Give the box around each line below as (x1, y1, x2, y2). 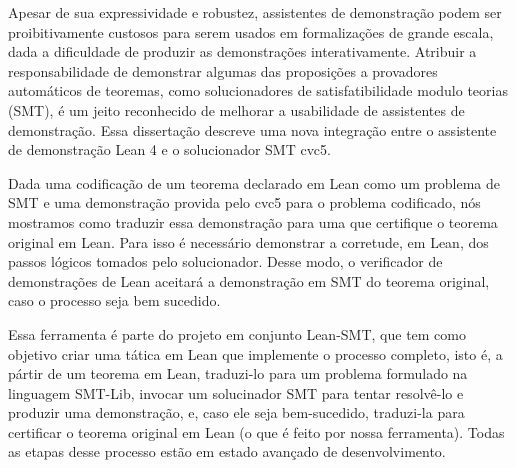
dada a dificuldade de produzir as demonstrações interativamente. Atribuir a (8, 41, 477, 62)
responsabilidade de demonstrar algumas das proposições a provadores (8, 60, 438, 81)
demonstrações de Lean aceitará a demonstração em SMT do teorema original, (8, 270, 490, 291)
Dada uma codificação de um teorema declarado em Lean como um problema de (8, 172, 500, 193)
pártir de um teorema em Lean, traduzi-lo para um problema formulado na (8, 363, 468, 384)
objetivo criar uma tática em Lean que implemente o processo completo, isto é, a (8, 343, 503, 364)
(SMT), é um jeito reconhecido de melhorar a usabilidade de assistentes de (8, 99, 465, 120)
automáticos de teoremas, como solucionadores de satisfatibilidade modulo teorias (8, 80, 508, 101)
